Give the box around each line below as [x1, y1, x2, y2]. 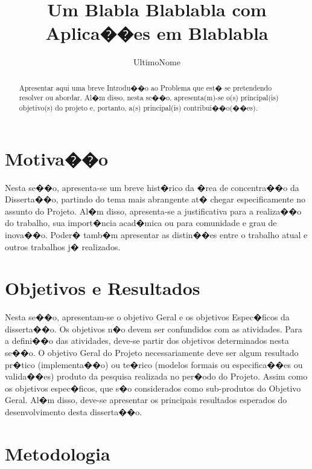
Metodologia [5, 441, 110, 465]
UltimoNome [133, 56, 180, 68]
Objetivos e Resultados [5, 276, 200, 300]
